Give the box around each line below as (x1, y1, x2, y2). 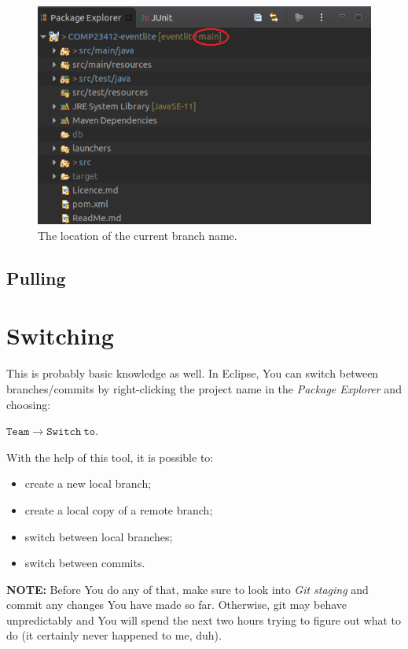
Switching (6, 319, 114, 352)
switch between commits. (24, 555, 145, 571)
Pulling (6, 265, 66, 289)
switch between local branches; (24, 528, 173, 544)
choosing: (6, 396, 51, 412)
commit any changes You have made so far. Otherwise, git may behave (6, 596, 347, 613)
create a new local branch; (24, 475, 152, 492)
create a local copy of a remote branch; (24, 501, 213, 518)
